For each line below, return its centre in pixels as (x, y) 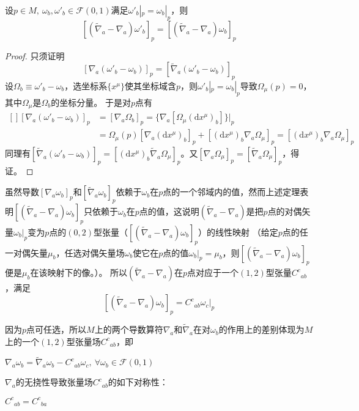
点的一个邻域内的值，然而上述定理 (231, 192)
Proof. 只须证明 (35, 55)
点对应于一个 (213, 272)
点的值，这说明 (169, 211)
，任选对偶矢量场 (90, 252)
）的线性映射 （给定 (238, 231)
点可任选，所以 (57, 329)
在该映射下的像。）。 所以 (79, 272)
